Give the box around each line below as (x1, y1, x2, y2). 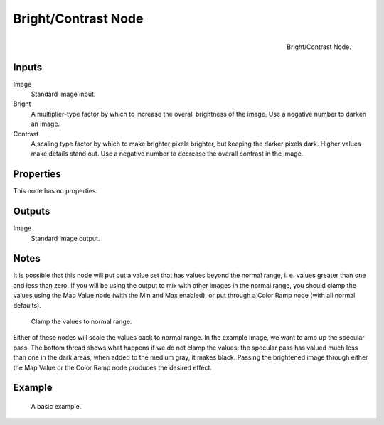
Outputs (13, 205, 50, 217)
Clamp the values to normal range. (31, 317, 132, 326)
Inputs (13, 61, 43, 73)
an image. (31, 119, 60, 128)
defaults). (13, 301, 42, 309)
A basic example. (31, 402, 82, 410)
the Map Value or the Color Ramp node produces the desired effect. (13, 363, 213, 372)
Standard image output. (31, 234, 100, 242)
